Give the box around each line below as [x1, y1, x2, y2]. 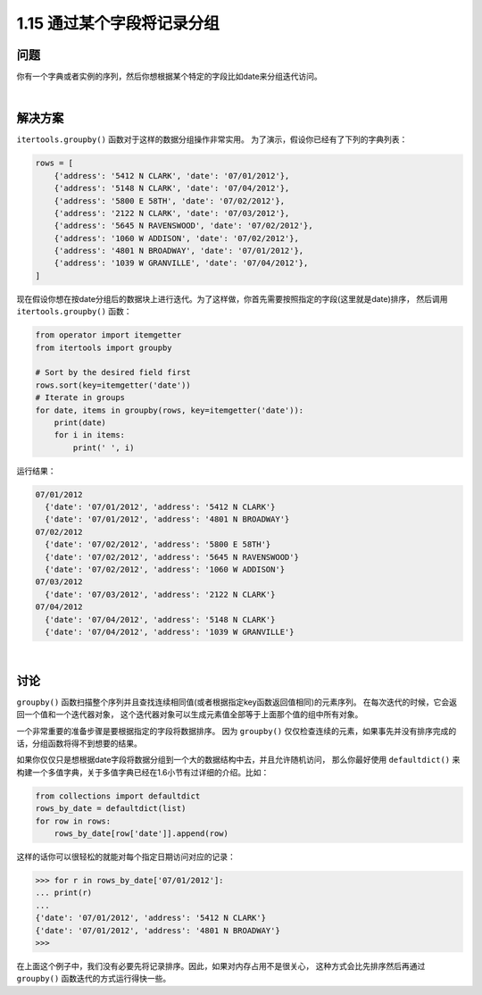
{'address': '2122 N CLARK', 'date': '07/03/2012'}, [54, 208, 290, 218]
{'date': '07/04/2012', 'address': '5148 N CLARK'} [45, 615, 276, 624]
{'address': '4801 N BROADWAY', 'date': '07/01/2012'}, [54, 246, 304, 256]
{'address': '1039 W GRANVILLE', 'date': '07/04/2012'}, [54, 258, 309, 268]
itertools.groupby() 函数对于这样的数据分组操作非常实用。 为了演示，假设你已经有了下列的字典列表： [16, 134, 408, 145]
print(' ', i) [72, 442, 135, 453]
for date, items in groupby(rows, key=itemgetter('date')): [35, 405, 304, 415]
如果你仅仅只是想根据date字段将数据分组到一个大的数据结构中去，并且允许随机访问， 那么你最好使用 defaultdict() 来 [16, 755, 461, 765]
